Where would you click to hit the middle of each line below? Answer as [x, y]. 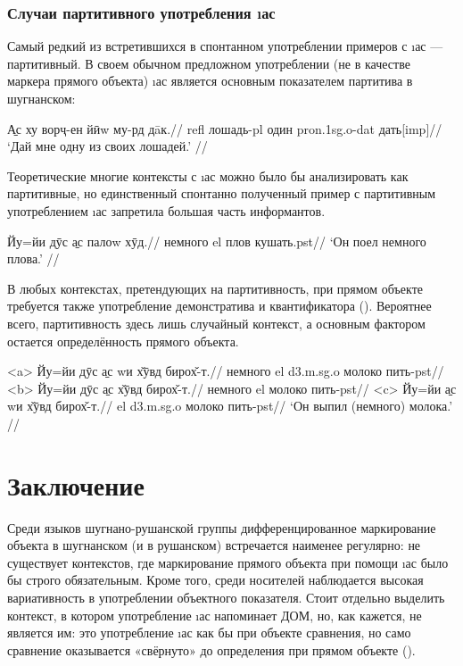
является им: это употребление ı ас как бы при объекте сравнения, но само [209, 633]
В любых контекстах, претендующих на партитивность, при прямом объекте [215, 288]
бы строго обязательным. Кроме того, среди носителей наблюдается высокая [215, 580]
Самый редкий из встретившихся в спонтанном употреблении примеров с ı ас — [225, 46]
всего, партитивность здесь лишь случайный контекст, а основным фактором [216, 323]
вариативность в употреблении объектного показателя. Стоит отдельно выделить [226, 597]
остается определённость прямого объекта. [123, 341]
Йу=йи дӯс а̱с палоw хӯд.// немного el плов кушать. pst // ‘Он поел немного [217, 241]
